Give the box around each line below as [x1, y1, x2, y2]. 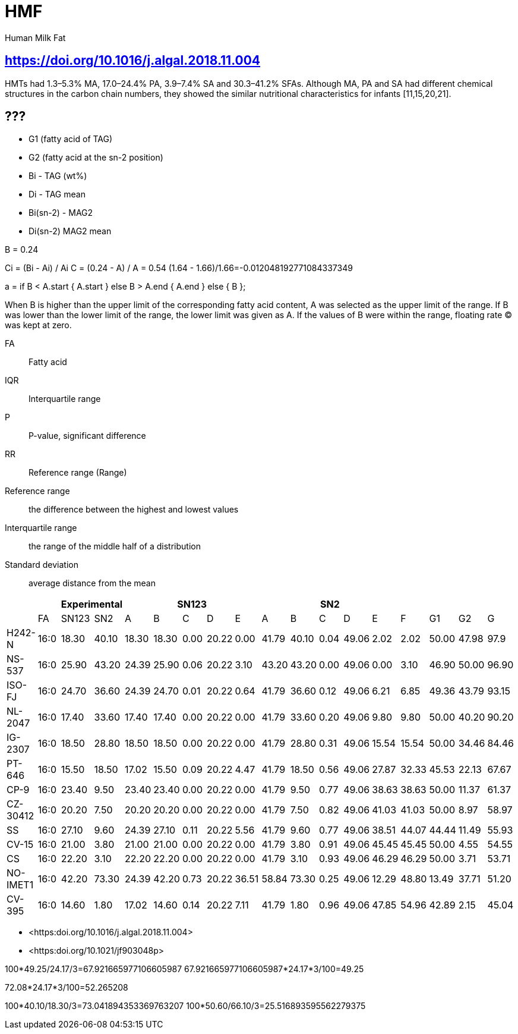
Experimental [61, 598, 123, 611]
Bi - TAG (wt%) [29, 171, 87, 181]
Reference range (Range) [29, 467, 127, 478]
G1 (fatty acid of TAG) [29, 134, 113, 144]
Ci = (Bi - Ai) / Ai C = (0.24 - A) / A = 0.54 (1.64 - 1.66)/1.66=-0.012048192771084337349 [5, 263, 353, 274]
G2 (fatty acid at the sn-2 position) [29, 152, 163, 163]
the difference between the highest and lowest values [29, 504, 239, 515]
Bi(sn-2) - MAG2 [29, 208, 93, 218]
